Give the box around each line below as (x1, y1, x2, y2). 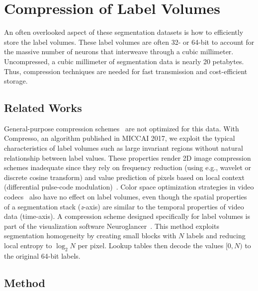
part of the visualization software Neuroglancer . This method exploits (4, 220, 219, 231)
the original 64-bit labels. (4, 250, 81, 261)
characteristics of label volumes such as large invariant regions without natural (4, 143, 243, 153)
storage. (4, 76, 28, 86)
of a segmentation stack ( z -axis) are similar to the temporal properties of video (4, 201, 244, 211)
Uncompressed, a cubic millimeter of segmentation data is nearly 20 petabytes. (4, 56, 244, 66)
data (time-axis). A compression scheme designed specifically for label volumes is (4, 211, 250, 221)
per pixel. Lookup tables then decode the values (78, 240, 224, 251)
